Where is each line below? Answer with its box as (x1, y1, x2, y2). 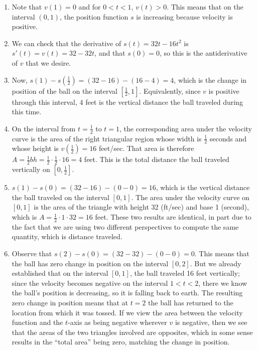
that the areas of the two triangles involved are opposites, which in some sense (12, 326, 253, 337)
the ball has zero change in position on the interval (12, 258, 169, 268)
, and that (94, 48, 125, 58)
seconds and (209, 133, 246, 143)
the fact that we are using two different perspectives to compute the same (12, 221, 239, 232)
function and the (12, 317, 63, 327)
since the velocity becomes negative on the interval (12, 277, 168, 288)
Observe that (12, 248, 52, 259)
